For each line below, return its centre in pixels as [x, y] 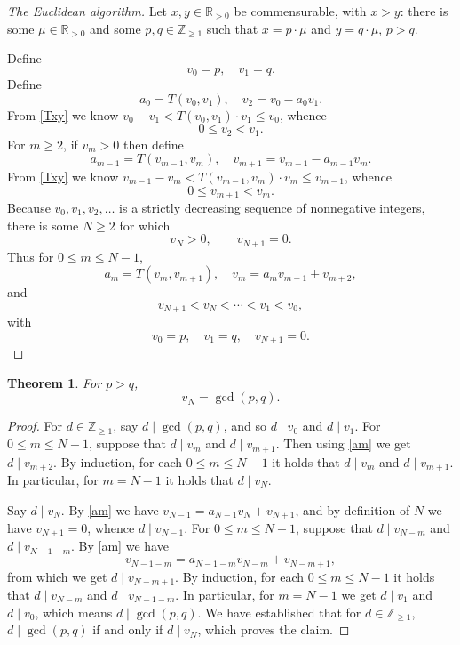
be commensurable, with [300, 11]
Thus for [31, 256]
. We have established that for [279, 612]
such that [232, 28]
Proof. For [35, 426]
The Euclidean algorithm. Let [87, 11]
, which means [74, 612]
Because [29, 207]
